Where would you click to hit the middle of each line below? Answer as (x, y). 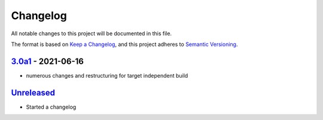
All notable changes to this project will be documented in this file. (92, 33)
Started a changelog (51, 107)
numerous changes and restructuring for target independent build (107, 75)
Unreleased (33, 93)
